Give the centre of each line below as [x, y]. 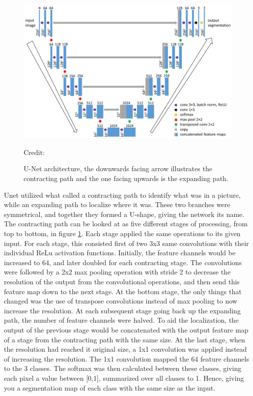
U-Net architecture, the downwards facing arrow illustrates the [118, 168]
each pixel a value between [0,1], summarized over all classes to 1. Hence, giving [124, 378]
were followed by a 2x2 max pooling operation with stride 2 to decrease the [117, 272]
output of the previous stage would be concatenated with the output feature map [126, 329]
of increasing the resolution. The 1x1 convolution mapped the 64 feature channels [126, 358]
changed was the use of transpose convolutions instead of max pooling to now [121, 301]
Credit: [34, 152]
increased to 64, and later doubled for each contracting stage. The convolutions [123, 262]
